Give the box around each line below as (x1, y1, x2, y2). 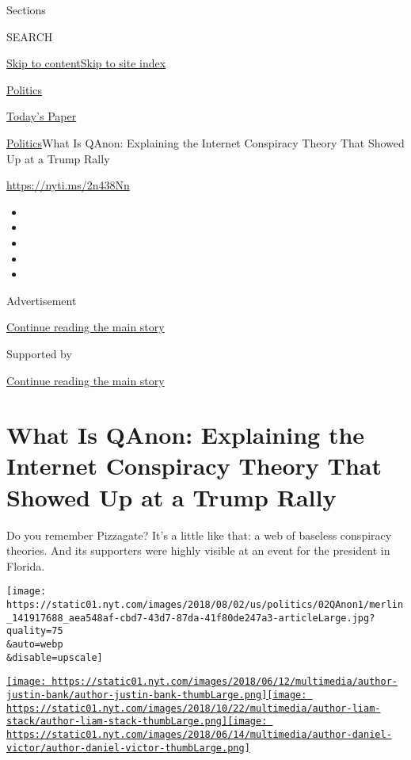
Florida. (6, 557, 45, 574)
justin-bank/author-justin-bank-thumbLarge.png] (6, 689, 268, 701)
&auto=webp (6, 639, 63, 650)
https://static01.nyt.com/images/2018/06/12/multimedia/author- (51, 676, 398, 688)
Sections (6, 2, 46, 17)
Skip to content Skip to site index (6, 55, 166, 71)
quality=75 (6, 625, 63, 637)
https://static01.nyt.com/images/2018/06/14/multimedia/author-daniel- (6, 728, 392, 740)
